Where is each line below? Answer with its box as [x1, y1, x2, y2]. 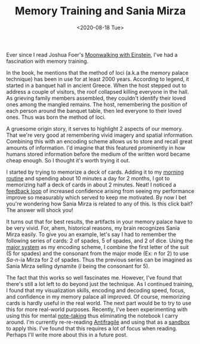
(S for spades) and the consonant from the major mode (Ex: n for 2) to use [6, 250, 189, 257]
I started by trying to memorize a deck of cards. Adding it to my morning [6, 168, 184, 176]
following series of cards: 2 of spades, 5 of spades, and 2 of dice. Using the [6, 237, 193, 244]
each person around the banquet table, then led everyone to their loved [6, 107, 182, 114]
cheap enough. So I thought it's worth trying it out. [6, 156, 130, 164]
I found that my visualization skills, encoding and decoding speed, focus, [6, 287, 186, 294]
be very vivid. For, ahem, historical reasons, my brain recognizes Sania [6, 224, 180, 231]
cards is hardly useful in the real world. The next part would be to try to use [6, 299, 192, 306]
